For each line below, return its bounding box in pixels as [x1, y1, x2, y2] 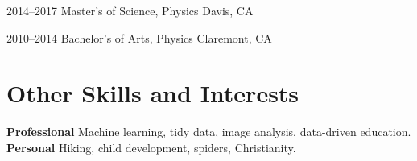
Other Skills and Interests [6, 76, 299, 109]
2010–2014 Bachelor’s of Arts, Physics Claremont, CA [6, 29, 272, 46]
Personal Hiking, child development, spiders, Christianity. [6, 138, 296, 155]
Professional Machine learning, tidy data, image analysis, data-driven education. [6, 123, 411, 140]
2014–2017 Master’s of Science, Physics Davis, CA [6, 2, 254, 19]
